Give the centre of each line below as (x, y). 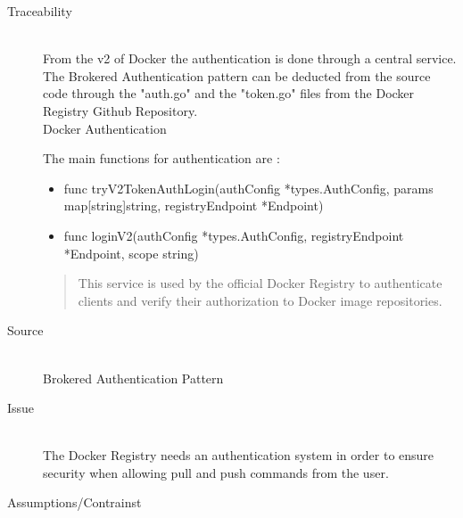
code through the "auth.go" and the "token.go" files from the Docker (229, 93)
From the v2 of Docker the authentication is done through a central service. (250, 58)
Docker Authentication (105, 128)
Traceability (40, 11)
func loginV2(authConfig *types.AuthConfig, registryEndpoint (234, 235)
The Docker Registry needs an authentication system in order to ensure (239, 455)
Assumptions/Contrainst (74, 502)
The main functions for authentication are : (161, 158)
